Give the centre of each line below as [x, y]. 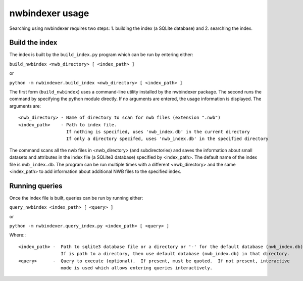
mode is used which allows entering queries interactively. [137, 268]
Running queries [36, 186]
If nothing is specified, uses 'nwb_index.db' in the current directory [158, 132]
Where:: [18, 235]
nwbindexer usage [49, 13]
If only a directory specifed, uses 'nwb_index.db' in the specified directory [167, 139]
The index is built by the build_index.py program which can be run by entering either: [101, 55]
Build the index [33, 43]
